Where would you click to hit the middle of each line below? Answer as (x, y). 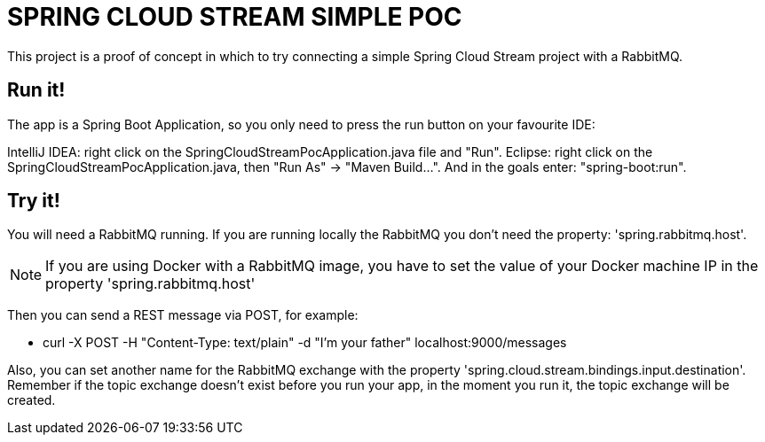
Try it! (34, 201)
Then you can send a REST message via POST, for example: (183, 315)
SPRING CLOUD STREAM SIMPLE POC (235, 17)
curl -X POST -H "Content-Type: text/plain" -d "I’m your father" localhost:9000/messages (305, 343)
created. (32, 400)
